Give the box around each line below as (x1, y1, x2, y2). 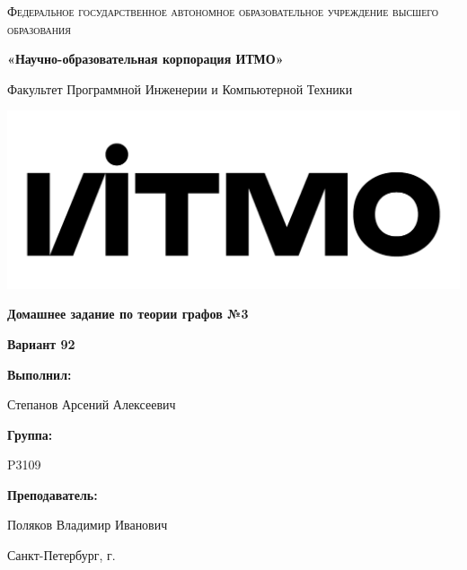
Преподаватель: (7, 485, 98, 504)
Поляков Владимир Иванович (7, 515, 168, 534)
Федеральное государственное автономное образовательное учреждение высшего (7, 2, 439, 20)
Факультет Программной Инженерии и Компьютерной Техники (7, 79, 353, 98)
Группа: (7, 425, 53, 443)
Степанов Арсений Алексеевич (7, 395, 176, 414)
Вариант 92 (7, 334, 75, 353)
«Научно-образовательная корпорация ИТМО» (7, 49, 284, 68)
